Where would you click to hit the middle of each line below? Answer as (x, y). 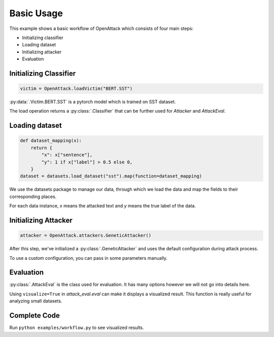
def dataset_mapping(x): (51, 141)
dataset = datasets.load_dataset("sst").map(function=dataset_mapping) (111, 176)
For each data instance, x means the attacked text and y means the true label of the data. (103, 206)
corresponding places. (33, 196)
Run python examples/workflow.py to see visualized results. (77, 328)
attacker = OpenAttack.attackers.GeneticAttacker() (86, 235)
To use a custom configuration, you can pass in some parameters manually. (88, 258)
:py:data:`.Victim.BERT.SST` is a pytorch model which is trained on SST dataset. (93, 102)
